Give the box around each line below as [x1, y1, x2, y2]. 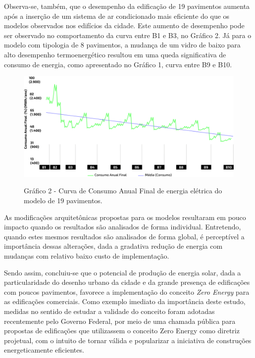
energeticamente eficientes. [4, 345, 84, 355]
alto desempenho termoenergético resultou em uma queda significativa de [4, 49, 226, 59]
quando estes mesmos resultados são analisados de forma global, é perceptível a [4, 231, 245, 241]
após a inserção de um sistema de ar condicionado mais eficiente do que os [4, 10, 230, 21]
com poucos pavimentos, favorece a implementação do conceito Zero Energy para [4, 286, 250, 297]
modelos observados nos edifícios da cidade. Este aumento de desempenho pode [4, 20, 245, 31]
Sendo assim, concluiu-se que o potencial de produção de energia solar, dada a [4, 267, 241, 277]
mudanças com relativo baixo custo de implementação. [4, 251, 169, 261]
